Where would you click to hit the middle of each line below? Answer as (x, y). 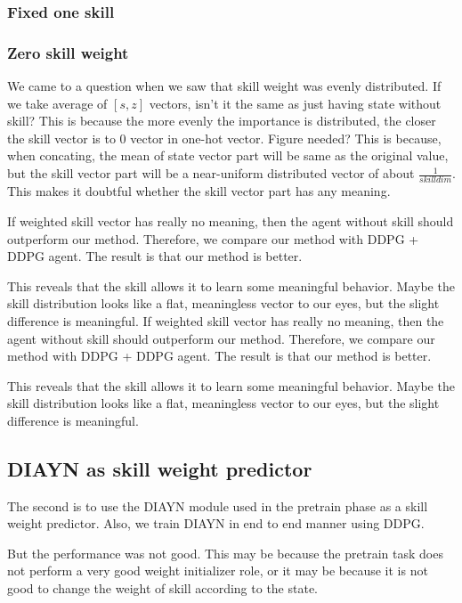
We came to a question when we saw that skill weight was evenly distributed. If (224, 86)
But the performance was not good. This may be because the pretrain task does (225, 553)
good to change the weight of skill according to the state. (163, 588)
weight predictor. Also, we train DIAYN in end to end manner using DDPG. (216, 523)
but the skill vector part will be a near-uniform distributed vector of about (211, 173)
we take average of (57, 103)
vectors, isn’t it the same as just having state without (295, 103)
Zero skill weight (68, 52)
